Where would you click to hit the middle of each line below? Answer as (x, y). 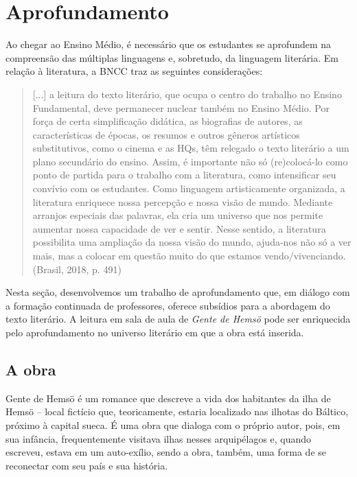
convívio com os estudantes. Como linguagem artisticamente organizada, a (189, 188)
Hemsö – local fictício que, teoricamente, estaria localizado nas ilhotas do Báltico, (177, 411)
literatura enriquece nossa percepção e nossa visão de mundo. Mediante (183, 201)
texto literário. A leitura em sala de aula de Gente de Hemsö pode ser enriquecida (178, 319)
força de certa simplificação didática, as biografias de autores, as (168, 121)
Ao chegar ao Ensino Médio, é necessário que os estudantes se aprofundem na (169, 44)
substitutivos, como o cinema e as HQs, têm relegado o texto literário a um (191, 148)
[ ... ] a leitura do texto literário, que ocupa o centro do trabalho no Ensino (187, 94)
